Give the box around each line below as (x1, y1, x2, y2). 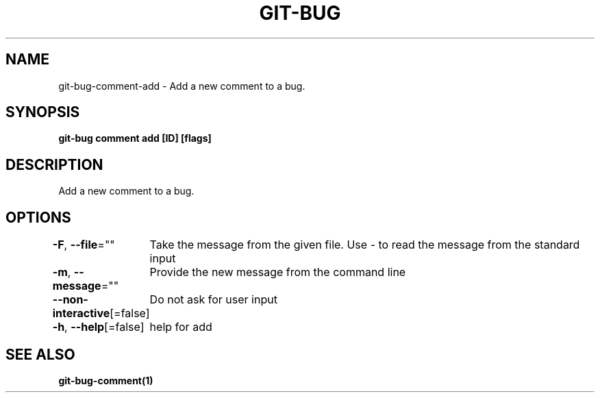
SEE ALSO (5, 345, 75, 363)
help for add (149, 320, 212, 334)
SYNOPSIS (5, 103, 80, 121)
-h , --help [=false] (52, 320, 145, 334)
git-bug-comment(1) (58, 374, 153, 386)
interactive (52, 306, 110, 321)
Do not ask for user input (149, 293, 277, 307)
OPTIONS (5, 208, 71, 226)
